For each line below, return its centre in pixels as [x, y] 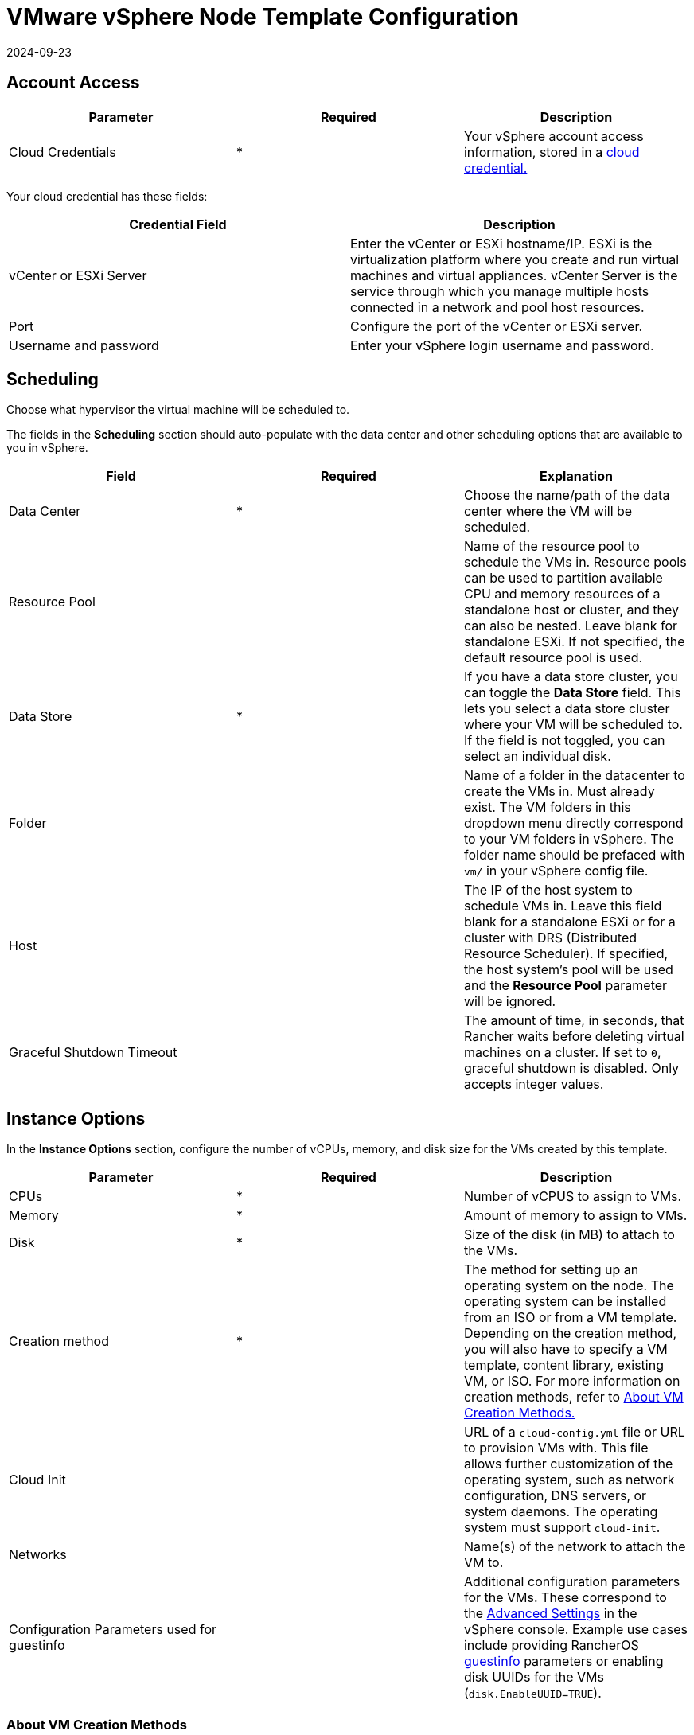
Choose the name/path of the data [567, 495]
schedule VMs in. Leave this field [563, 906]
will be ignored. [510, 1002]
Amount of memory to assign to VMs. [575, 1216]
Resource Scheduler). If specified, [566, 954]
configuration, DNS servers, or [555, 1496]
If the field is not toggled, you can [564, 741]
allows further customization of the [568, 1464]
